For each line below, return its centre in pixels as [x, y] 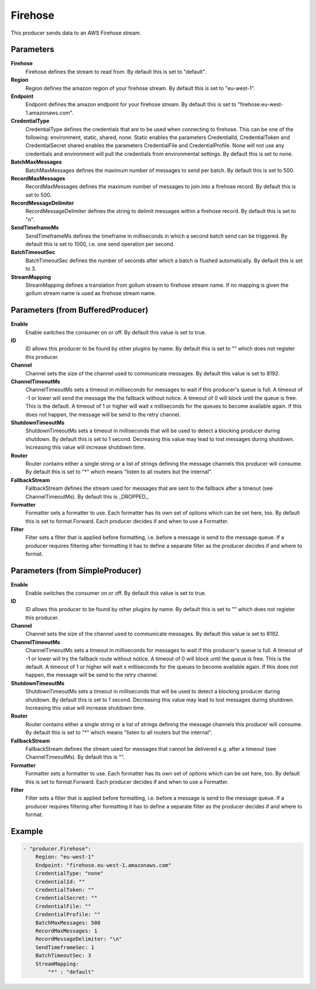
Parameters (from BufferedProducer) [80, 310]
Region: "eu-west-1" [65, 857]
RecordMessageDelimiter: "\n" [79, 939]
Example [27, 831]
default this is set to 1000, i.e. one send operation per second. [100, 244]
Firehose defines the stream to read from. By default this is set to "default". [116, 72]
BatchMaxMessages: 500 [68, 923]
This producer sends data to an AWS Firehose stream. [76, 33]
